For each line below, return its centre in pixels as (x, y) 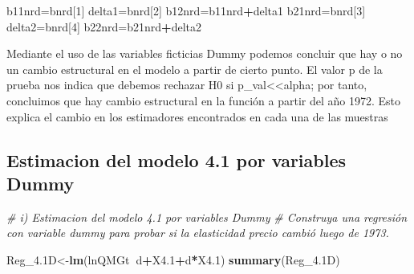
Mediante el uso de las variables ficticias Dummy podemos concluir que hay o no (205, 53)
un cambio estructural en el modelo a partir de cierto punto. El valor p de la (195, 69)
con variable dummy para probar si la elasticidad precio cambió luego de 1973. (198, 233)
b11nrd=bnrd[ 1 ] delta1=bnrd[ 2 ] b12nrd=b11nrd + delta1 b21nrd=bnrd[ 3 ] (186, 10)
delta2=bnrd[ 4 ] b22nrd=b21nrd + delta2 (104, 26)
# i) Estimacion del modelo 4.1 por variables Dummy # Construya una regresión (207, 217)
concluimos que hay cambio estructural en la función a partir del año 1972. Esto (203, 100)
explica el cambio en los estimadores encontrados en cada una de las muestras (197, 116)
